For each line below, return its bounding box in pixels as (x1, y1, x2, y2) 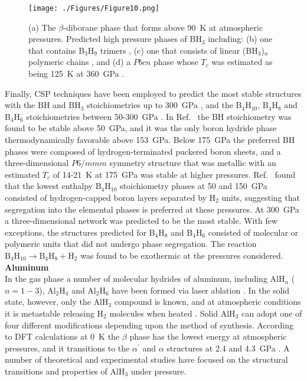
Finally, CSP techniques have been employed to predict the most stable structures (5, 87, 302, 99)
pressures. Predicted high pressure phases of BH (28, 32, 202, 45)
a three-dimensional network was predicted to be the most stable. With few (5, 214, 277, 227)
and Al (71, 284, 96, 296)
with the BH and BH (5, 99, 81, 111)
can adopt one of (241, 307, 302, 319)
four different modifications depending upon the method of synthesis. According (5, 318, 293, 331)
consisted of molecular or (208, 226, 299, 238)
